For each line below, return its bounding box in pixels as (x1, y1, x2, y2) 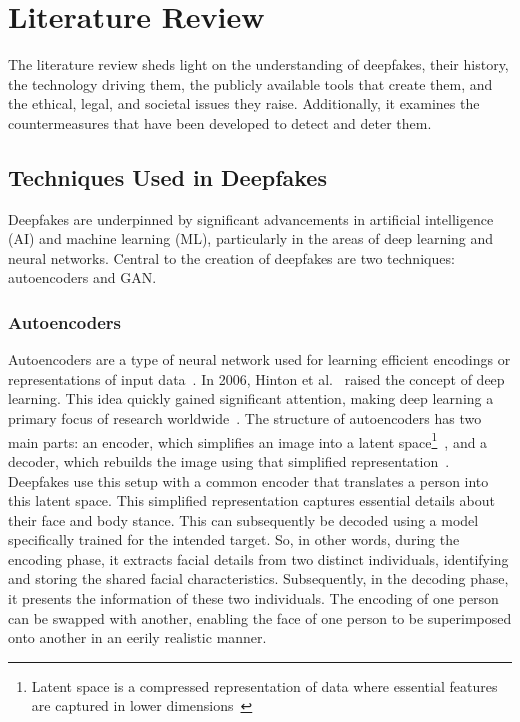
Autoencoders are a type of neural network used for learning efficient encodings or (8, 349, 511, 370)
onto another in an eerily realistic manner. (8, 627, 267, 648)
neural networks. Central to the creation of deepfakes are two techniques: (8, 247, 455, 268)
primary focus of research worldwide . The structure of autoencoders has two (8, 408, 482, 429)
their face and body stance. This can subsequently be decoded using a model (8, 509, 479, 530)
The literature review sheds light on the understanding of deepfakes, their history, (8, 54, 509, 75)
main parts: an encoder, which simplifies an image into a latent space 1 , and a (8, 428, 488, 452)
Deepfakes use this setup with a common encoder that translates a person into (8, 470, 489, 491)
